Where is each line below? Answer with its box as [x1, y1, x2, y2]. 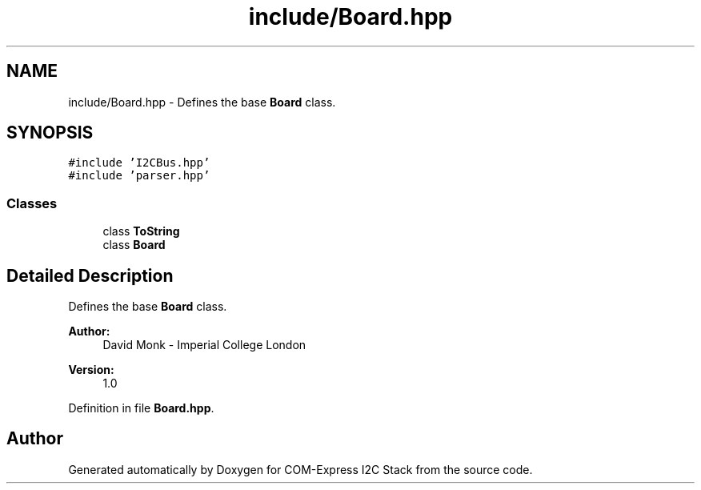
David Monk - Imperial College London [102, 338, 306, 352]
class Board [102, 238, 166, 252]
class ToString [102, 224, 180, 239]
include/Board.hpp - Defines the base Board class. [68, 94, 336, 109]
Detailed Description [6, 265, 174, 286]
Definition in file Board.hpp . [68, 401, 214, 416]
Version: [68, 363, 114, 377]
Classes [6, 195, 58, 211]
